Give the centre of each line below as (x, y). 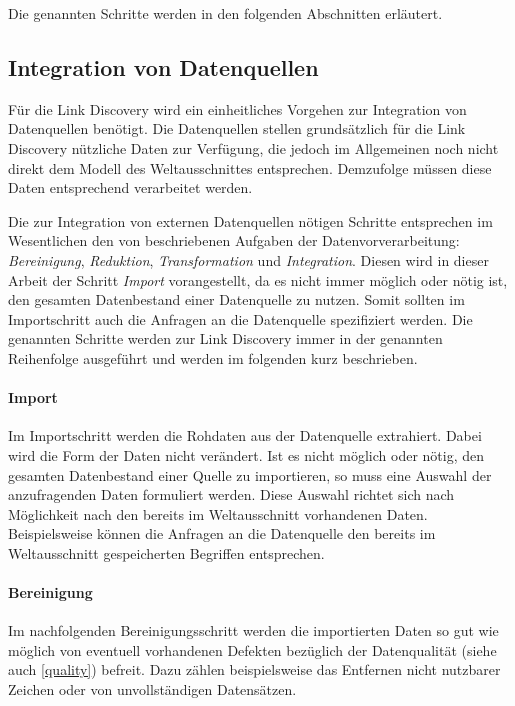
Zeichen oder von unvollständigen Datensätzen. (152, 689)
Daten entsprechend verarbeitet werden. (130, 187)
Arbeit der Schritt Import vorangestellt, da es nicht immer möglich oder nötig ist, (258, 279)
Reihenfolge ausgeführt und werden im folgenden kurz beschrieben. (213, 357)
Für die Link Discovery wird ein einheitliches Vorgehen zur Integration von (237, 108)
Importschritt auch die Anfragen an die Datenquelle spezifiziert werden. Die (240, 318)
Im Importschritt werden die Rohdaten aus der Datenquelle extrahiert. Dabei (245, 435)
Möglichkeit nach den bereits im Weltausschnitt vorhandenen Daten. (218, 513)
